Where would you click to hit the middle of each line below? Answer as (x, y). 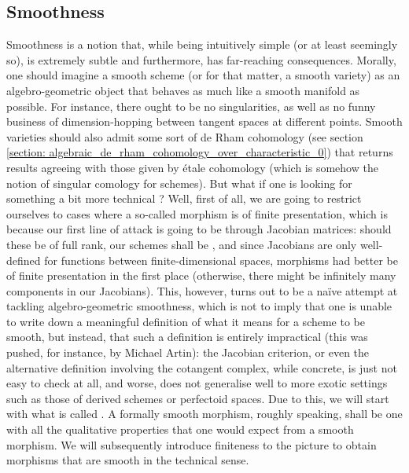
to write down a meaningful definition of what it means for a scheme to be (186, 321)
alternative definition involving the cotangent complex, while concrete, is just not (202, 367)
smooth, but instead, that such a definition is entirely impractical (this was (187, 337)
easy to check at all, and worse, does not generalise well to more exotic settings (197, 383)
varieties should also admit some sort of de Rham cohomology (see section (185, 136)
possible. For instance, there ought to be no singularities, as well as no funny (191, 106)
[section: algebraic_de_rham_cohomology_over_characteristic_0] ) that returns (200, 152)
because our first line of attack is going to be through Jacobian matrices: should (199, 229)
